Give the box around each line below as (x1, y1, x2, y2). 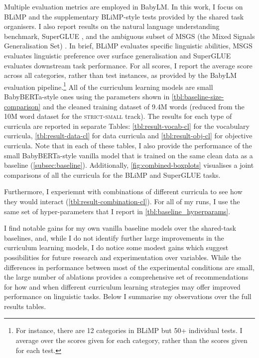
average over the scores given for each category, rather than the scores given (15, 335, 248, 346)
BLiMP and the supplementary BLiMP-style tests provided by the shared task (4, 11, 244, 21)
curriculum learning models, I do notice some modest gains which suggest (4, 242, 229, 253)
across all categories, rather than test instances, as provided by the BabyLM (4, 70, 237, 80)
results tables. (4, 301, 46, 311)
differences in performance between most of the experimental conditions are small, (4, 262, 255, 272)
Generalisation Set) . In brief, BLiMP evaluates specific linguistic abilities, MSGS (4, 40, 253, 51)
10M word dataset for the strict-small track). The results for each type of (4, 111, 232, 121)
